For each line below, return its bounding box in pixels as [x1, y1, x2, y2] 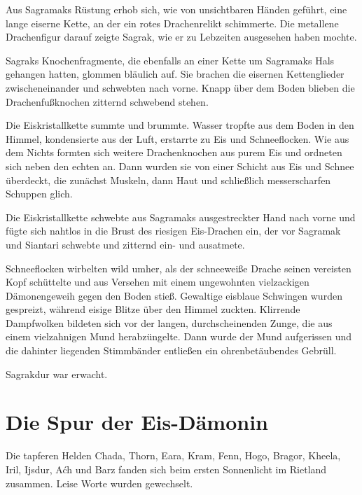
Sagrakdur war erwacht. [6, 366, 108, 381]
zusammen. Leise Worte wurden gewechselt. [6, 475, 193, 490]
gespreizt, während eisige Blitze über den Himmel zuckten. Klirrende [6, 302, 300, 316]
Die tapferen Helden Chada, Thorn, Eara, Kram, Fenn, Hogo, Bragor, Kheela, [6, 448, 341, 463]
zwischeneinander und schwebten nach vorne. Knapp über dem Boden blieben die [6, 80, 355, 95]
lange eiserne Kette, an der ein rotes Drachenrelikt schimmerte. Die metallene [6, 15, 339, 30]
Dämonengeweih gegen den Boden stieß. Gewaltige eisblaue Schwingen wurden [6, 288, 342, 302]
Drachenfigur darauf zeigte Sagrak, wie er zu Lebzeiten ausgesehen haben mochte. [6, 29, 357, 44]
